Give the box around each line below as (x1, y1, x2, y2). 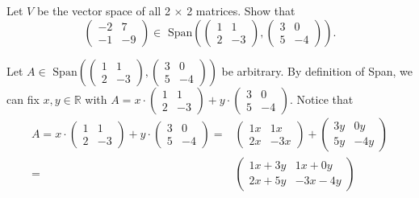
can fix (6, 90, 40, 107)
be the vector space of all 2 (36, 2, 170, 19)
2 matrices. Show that (186, 2, 295, 19)
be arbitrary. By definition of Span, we (221, 62, 413, 79)
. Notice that (290, 90, 354, 107)
